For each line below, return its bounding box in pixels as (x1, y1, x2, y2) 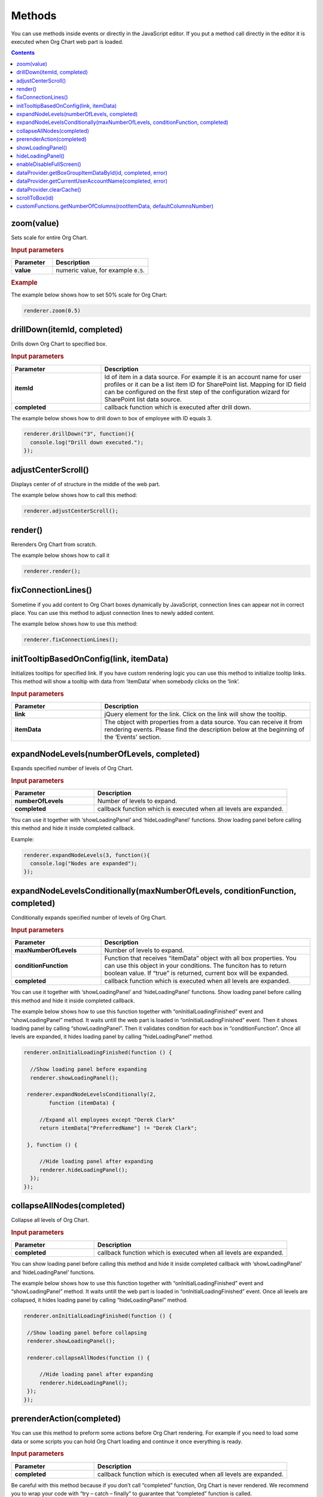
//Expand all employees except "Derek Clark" (39, 1116, 176, 1123)
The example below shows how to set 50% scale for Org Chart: (11, 291, 167, 298)
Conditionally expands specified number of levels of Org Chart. (11, 914, 167, 922)
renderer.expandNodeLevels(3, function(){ (23, 851, 150, 859)
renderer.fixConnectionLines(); (23, 637, 119, 643)
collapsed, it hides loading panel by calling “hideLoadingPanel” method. (11, 1296, 188, 1304)
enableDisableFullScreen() (16, 160, 81, 168)
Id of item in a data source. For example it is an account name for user (104, 372, 301, 381)
